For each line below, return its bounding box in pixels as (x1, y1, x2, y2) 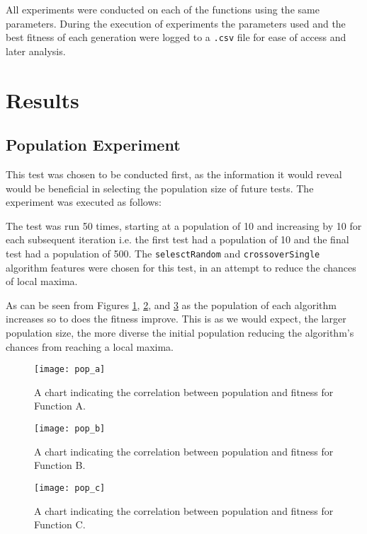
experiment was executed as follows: (6, 195, 162, 209)
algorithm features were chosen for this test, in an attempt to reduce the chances (6, 260, 356, 274)
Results (6, 85, 79, 114)
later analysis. (6, 43, 66, 58)
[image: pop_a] (34, 364, 106, 375)
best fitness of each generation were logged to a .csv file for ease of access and (6, 30, 346, 45)
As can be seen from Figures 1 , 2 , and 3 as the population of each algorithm (6, 297, 337, 312)
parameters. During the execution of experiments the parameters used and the (6, 16, 346, 30)
